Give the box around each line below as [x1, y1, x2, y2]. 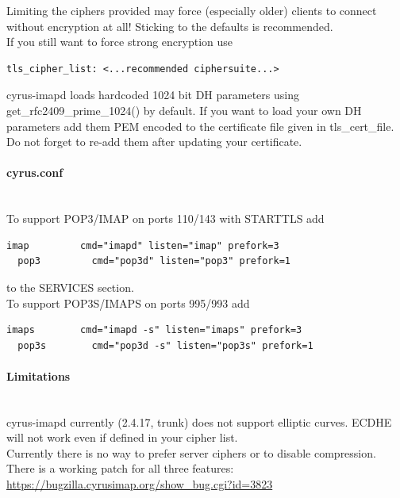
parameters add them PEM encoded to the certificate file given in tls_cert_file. [6, 117, 394, 134]
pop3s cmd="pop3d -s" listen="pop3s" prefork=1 [17, 339, 313, 351]
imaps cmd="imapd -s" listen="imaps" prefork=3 [6, 324, 302, 336]
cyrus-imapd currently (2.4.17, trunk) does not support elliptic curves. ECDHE [6, 413, 392, 430]
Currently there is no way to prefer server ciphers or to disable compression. [6, 444, 376, 461]
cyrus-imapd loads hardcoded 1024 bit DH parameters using [6, 86, 299, 103]
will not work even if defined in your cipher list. [6, 429, 238, 446]
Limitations [6, 367, 71, 384]
